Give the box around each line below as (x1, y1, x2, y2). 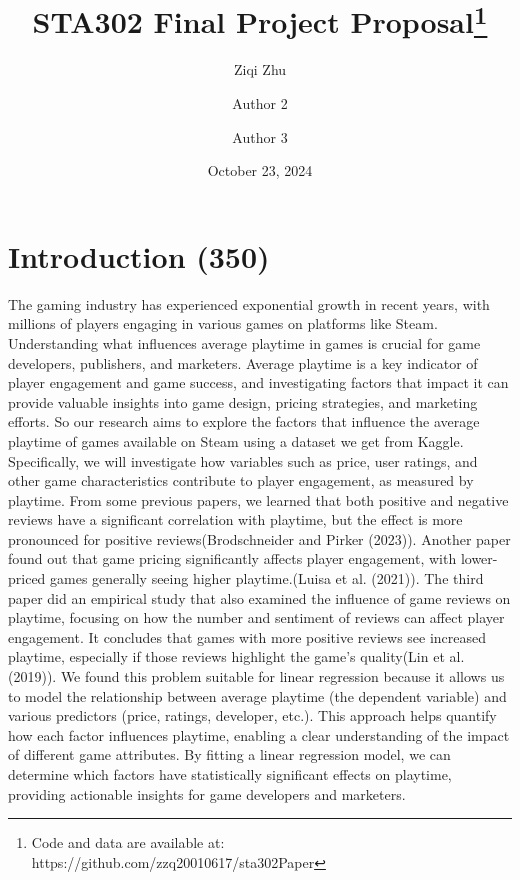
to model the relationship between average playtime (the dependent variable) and (8, 685, 507, 706)
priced (8, 568, 46, 589)
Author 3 (232, 126, 288, 147)
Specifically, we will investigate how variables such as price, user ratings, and (8, 450, 478, 471)
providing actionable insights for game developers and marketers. (8, 783, 406, 804)
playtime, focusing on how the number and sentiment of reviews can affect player (8, 607, 505, 628)
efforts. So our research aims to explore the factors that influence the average (8, 411, 480, 432)
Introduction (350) (8, 235, 270, 276)
